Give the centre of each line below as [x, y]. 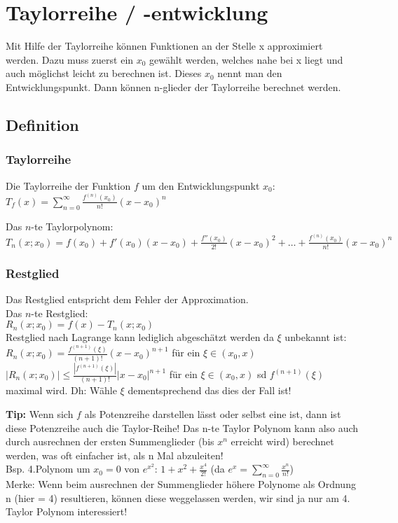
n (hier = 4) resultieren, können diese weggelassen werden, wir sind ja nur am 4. [178, 497]
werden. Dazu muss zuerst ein [70, 59]
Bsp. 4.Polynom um [48, 469]
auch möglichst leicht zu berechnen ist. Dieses [104, 73]
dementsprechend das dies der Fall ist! [210, 390]
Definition [42, 124]
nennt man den [250, 73]
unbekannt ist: [316, 337]
